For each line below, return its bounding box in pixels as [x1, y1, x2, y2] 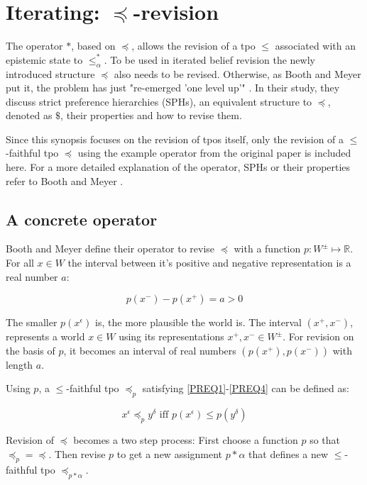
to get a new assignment [116, 446, 223, 461]
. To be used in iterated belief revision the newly [104, 52, 315, 67]
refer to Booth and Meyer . [6, 173, 124, 188]
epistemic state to [6, 52, 83, 67]
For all [6, 255, 34, 270]
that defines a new [248, 446, 329, 461]
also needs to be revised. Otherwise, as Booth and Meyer [114, 66, 361, 81]
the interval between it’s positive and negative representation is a [67, 255, 351, 270]
